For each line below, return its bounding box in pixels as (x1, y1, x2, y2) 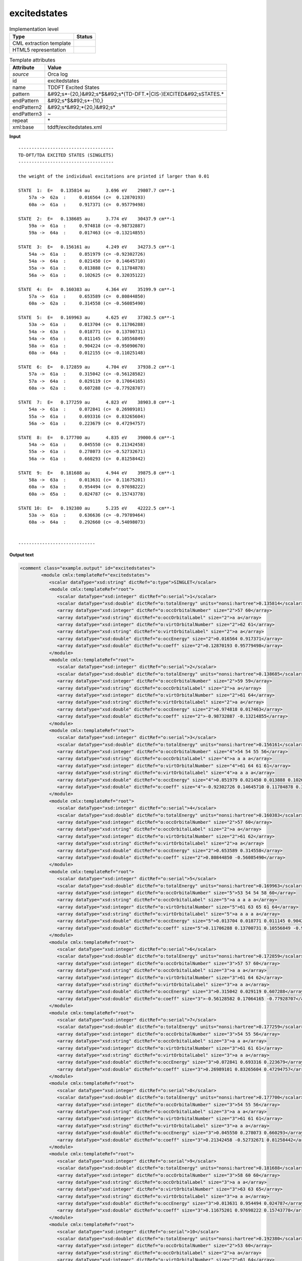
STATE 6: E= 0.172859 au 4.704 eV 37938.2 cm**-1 (18, 364, 175, 370)
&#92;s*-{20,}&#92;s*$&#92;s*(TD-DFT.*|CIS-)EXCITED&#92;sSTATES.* (47, 91, 224, 98)
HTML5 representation (12, 46, 66, 53)
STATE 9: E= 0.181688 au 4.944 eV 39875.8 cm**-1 (18, 470, 175, 476)
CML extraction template (12, 39, 71, 46)
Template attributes (9, 56, 55, 64)
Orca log (47, 71, 68, 78)
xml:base (12, 124, 34, 131)
